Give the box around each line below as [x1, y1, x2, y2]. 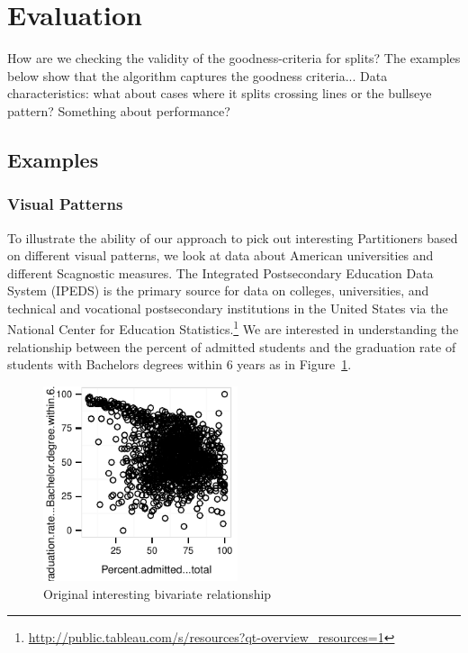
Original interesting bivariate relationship [43, 584, 272, 603]
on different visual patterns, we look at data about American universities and [7, 246, 434, 265]
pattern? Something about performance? [7, 101, 230, 120]
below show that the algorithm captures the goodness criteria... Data [7, 66, 388, 85]
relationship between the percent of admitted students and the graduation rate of [7, 337, 456, 356]
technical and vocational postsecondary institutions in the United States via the [7, 298, 448, 317]
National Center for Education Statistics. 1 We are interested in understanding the [7, 317, 459, 339]
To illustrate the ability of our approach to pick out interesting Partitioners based [7, 228, 458, 247]
